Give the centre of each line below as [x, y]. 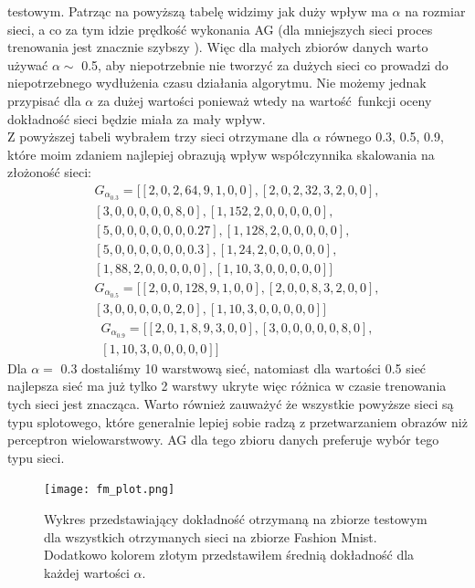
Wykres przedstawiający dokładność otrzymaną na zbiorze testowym [236, 519]
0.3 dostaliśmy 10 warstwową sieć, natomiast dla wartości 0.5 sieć [243, 367]
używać [28, 64]
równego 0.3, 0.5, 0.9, [385, 136]
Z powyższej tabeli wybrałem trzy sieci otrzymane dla [158, 136]
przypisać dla [44, 100]
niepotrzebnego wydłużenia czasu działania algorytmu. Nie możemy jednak [217, 83]
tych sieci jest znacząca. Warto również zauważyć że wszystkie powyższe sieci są [231, 403]
